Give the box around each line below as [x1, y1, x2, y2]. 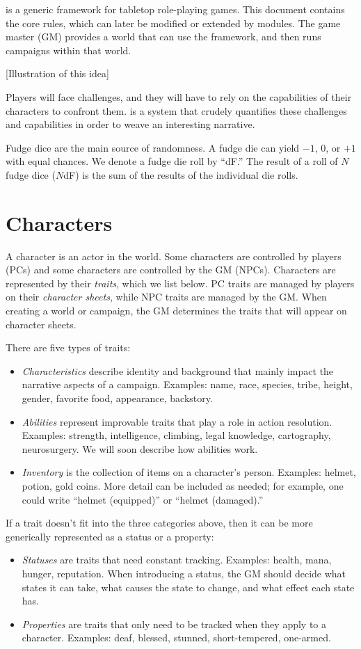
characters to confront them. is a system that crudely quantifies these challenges [6, 103, 347, 118]
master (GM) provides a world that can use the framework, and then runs [6, 29, 321, 44]
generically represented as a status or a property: [6, 529, 214, 543]
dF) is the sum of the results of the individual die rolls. [63, 167, 298, 182]
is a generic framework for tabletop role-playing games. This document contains [6, 2, 345, 16]
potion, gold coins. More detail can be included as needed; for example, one [22, 478, 344, 492]
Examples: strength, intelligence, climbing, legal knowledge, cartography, [22, 428, 331, 442]
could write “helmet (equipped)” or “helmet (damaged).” [22, 492, 264, 506]
